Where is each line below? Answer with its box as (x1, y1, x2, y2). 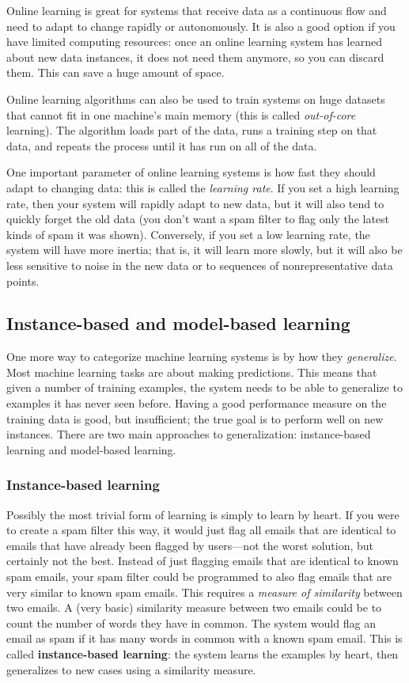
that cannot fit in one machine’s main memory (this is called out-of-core (6, 106, 356, 123)
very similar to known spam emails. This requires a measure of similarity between (6, 583, 403, 600)
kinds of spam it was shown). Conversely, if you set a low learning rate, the (6, 226, 370, 242)
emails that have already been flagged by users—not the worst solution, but (6, 537, 374, 553)
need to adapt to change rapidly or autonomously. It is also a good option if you (6, 17, 396, 34)
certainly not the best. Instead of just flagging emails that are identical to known (6, 552, 399, 569)
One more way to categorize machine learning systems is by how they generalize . (6, 348, 397, 365)
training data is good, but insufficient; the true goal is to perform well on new (6, 410, 384, 427)
